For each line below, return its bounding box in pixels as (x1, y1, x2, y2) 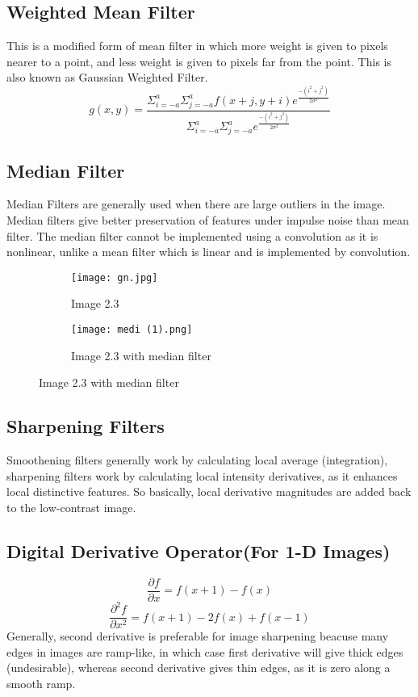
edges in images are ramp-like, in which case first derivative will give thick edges (6, 643, 403, 660)
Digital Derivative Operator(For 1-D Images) (6, 538, 391, 563)
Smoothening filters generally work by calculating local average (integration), (6, 451, 388, 468)
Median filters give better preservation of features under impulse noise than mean (6, 211, 409, 228)
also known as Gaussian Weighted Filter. (6, 69, 208, 86)
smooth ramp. (6, 675, 76, 691)
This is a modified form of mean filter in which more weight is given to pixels (6, 37, 388, 54)
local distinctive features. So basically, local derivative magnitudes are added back (6, 483, 412, 500)
